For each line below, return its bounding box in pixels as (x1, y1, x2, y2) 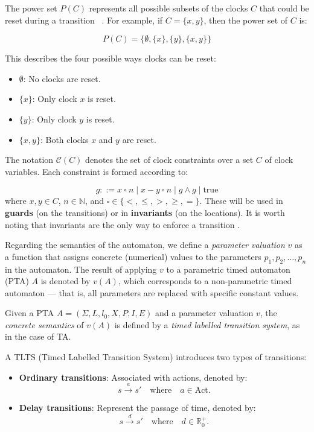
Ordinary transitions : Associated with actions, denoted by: (19, 370, 248, 383)
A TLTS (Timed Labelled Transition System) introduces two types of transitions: (5, 351, 307, 363)
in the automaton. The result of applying (5, 262, 157, 275)
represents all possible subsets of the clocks (89, 2, 248, 14)
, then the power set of (203, 13, 288, 26)
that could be (259, 2, 309, 14)
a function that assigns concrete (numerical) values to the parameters (5, 250, 261, 262)
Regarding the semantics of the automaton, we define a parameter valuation (5, 238, 285, 251)
